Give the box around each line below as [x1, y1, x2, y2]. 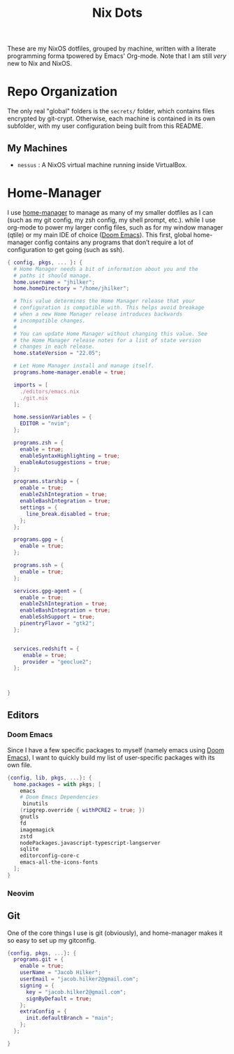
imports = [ [13, 381, 49, 388]
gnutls [20, 813, 39, 820]
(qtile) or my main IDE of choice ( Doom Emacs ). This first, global [7, 230, 192, 239]
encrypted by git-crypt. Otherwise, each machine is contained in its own [7, 114, 215, 123]
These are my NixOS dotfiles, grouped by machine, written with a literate [7, 44, 217, 53]
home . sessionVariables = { [13, 414, 92, 421]
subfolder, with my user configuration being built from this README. [7, 122, 204, 130]
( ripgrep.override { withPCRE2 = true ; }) [20, 807, 145, 814]
